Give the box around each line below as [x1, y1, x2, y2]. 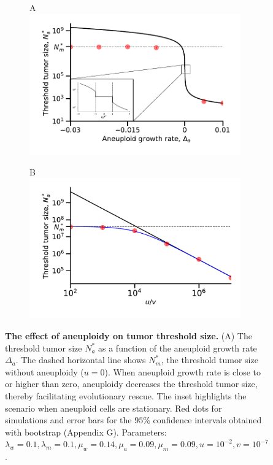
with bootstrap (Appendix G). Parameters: [5, 425, 167, 438]
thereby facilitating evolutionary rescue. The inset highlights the [5, 390, 247, 402]
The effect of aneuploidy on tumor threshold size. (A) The [5, 329, 252, 342]
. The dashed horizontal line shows [15, 353, 146, 366]
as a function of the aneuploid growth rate [98, 341, 257, 354]
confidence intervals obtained [153, 413, 262, 426]
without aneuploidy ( [5, 365, 84, 378]
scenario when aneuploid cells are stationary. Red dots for [5, 401, 222, 414]
